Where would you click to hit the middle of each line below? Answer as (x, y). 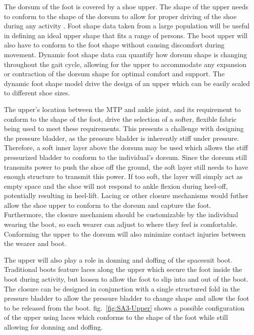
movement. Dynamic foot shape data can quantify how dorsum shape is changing (126, 54)
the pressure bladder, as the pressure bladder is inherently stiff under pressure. (122, 138)
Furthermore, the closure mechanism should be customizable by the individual (121, 214)
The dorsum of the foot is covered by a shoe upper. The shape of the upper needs (126, 6)
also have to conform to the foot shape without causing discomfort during (114, 45)
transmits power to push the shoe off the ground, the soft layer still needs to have (126, 167)
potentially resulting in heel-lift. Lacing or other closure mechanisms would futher (126, 195)
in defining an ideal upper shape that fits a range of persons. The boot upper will (126, 35)
